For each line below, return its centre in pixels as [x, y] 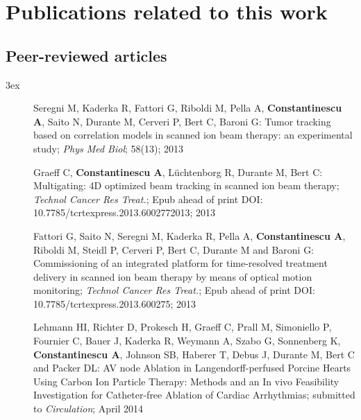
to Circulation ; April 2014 [89, 409]
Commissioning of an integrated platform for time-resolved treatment [180, 263]
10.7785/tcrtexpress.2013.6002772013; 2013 [124, 212]
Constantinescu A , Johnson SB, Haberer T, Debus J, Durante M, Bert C [194, 354]
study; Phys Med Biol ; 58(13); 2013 [109, 148]
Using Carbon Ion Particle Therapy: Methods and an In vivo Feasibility [186, 381]
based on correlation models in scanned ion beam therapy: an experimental [193, 135]
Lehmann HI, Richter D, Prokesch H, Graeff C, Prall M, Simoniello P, [183, 327]
